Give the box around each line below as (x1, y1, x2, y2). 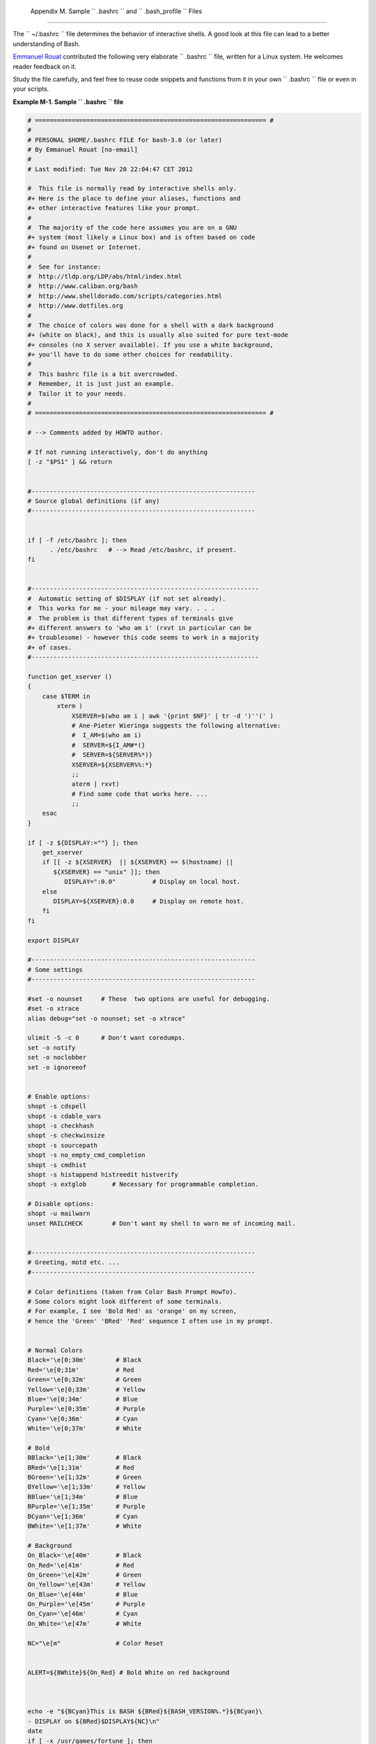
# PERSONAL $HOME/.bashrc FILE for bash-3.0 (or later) (27, 136, 223, 144)
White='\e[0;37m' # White (27, 1424, 142, 1433)
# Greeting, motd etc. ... (27, 1258, 120, 1266)
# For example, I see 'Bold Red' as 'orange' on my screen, (27, 1307, 237, 1315)
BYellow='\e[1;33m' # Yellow (27, 1483, 146, 1491)
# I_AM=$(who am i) (71, 731, 142, 739)
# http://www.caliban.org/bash (27, 283, 139, 290)
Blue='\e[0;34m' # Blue (27, 1395, 139, 1403)
